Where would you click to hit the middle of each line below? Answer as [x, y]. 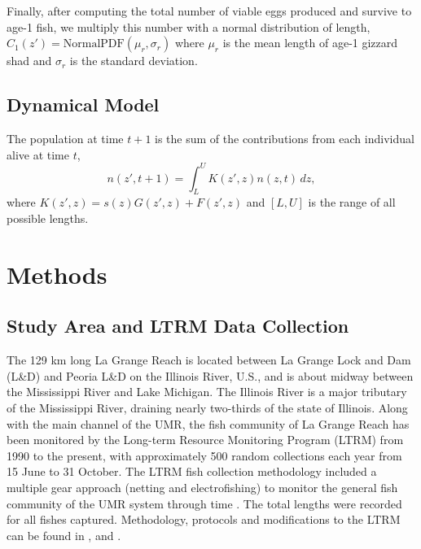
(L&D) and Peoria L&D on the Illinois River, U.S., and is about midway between [210, 375]
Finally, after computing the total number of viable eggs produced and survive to [209, 11]
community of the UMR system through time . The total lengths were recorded [204, 503]
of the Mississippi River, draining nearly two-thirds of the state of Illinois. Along [207, 408]
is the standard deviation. [134, 61]
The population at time [65, 138]
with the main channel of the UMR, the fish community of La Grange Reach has [208, 423]
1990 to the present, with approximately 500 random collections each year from [204, 455]
